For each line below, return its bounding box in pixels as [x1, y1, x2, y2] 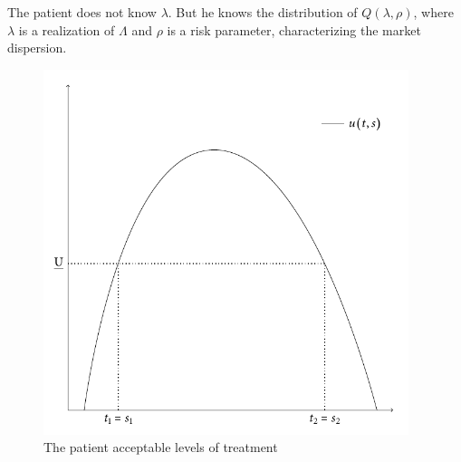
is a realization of [18, 20, 115, 39]
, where [413, 3, 454, 21]
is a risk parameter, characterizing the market [167, 20, 421, 39]
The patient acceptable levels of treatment [43, 438, 278, 457]
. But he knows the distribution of [168, 3, 358, 21]
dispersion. [7, 38, 67, 57]
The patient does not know [7, 3, 157, 21]
